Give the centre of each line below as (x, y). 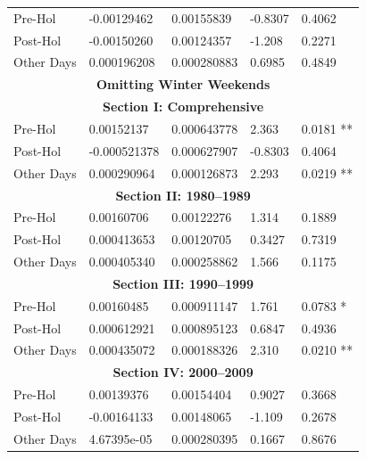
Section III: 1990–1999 (183, 283)
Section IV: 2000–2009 (183, 372)
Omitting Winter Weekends (183, 84)
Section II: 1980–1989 (183, 195)
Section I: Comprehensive (183, 107)
